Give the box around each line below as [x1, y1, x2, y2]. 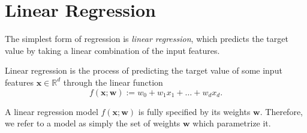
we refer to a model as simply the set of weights [5, 117, 180, 129]
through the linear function [63, 75, 163, 88]
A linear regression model [5, 105, 98, 117]
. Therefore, [260, 105, 303, 117]
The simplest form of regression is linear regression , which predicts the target [5, 32, 288, 45]
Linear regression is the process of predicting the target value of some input [5, 64, 282, 77]
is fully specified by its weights [138, 105, 251, 117]
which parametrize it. [192, 117, 271, 129]
